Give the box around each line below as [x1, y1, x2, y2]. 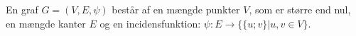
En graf [6, 2, 38, 16]
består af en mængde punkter [112, 2, 240, 16]
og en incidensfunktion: [99, 16, 201, 30]
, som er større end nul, [249, 2, 351, 16]
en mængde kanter [6, 16, 86, 30]
